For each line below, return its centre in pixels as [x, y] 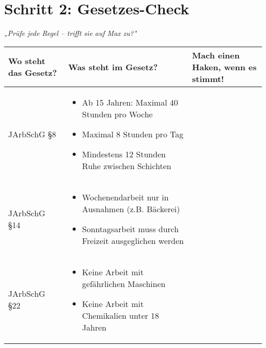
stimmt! [208, 78]
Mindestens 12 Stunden [124, 154]
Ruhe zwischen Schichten [127, 166]
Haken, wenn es [224, 67]
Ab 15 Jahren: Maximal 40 [130, 102]
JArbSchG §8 [32, 134]
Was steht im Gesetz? [113, 67]
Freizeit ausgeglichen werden [133, 240]
